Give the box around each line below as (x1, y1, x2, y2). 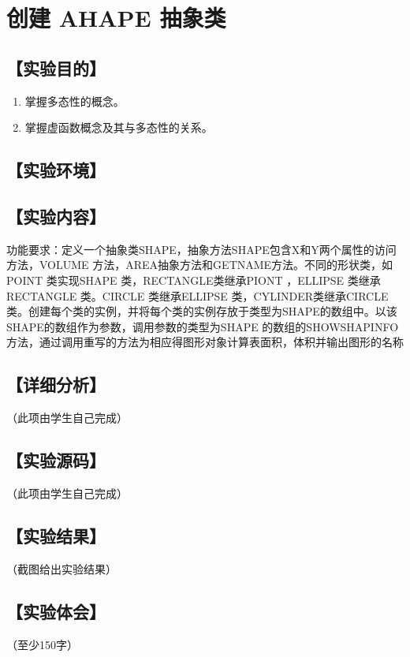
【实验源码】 (6, 448, 106, 472)
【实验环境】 (6, 158, 106, 182)
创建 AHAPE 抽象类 (6, 2, 226, 34)
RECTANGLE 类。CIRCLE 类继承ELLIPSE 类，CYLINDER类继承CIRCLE (6, 287, 389, 304)
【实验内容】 (6, 203, 106, 228)
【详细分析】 (6, 372, 106, 397)
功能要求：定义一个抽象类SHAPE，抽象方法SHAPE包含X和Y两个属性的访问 (6, 241, 397, 257)
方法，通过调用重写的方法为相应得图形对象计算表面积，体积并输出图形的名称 (6, 334, 404, 350)
